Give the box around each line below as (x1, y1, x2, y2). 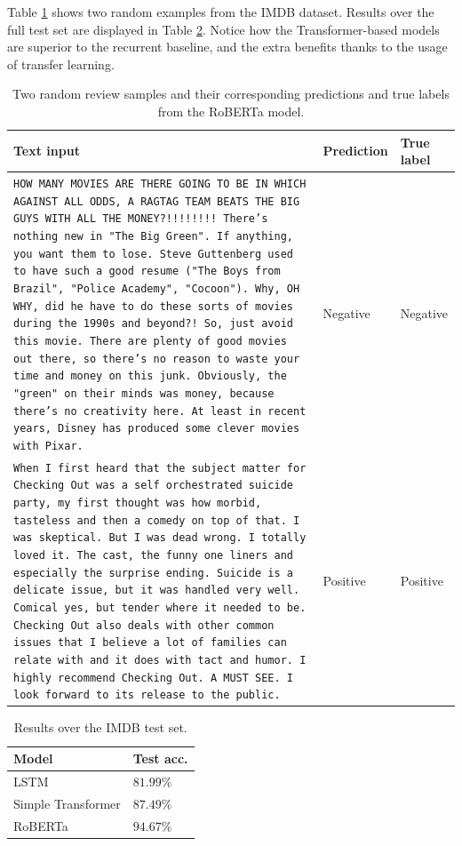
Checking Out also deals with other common (13, 619, 275, 632)
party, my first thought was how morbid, (13, 497, 262, 510)
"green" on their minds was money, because (13, 387, 275, 400)
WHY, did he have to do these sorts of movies (13, 299, 293, 313)
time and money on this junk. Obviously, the (13, 370, 287, 383)
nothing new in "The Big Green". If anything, (13, 229, 293, 243)
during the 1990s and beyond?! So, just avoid (13, 317, 293, 331)
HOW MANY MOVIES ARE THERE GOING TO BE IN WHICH (13, 178, 307, 190)
